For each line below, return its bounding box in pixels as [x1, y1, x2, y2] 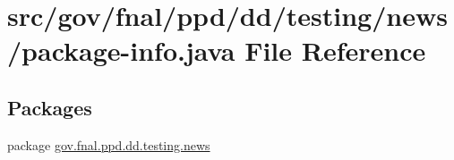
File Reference [244, 32, 426, 69]
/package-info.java [7, 32, 236, 69]
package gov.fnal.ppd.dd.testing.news [7, 135, 210, 154]
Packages [7, 93, 92, 121]
